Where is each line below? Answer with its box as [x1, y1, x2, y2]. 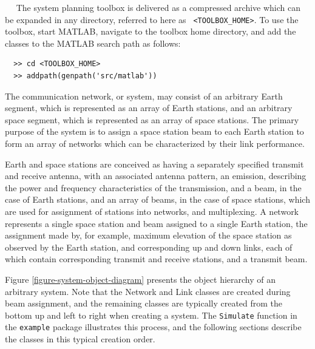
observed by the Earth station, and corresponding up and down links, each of [5, 240, 293, 253]
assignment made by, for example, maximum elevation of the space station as [5, 229, 292, 242]
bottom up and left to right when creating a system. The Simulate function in [5, 308, 297, 321]
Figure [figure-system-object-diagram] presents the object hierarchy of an [5, 273, 276, 285]
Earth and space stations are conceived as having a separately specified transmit [5, 157, 304, 170]
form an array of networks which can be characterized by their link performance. [5, 137, 305, 149]
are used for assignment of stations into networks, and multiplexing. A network [5, 205, 299, 217]
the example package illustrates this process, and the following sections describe [5, 320, 302, 333]
